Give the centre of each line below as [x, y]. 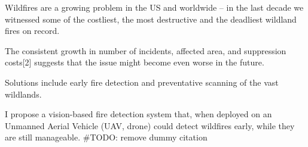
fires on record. [32, 31]
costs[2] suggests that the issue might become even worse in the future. [135, 62]
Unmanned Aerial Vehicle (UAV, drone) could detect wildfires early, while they [150, 125]
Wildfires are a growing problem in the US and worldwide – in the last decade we [154, 7]
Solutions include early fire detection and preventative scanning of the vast [142, 82]
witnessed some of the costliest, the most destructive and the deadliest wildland [151, 19]
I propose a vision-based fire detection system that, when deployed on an [138, 114]
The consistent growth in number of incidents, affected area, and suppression [146, 50]
